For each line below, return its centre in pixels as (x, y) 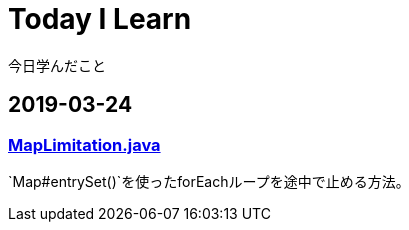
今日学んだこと (57, 65)
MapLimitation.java (84, 144)
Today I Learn (100, 19)
